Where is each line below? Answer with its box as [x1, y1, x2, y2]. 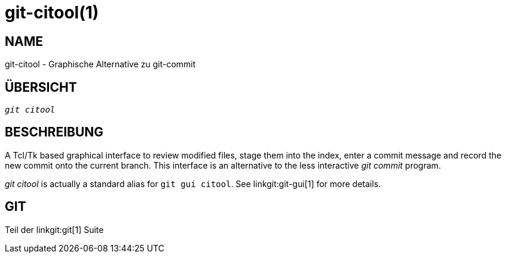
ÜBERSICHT [5, 79, 77, 95]
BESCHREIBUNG [5, 125, 104, 140]
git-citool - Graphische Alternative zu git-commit [5, 59, 196, 70]
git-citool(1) [5, 2, 99, 23]
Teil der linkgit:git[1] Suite [5, 224, 104, 235]
